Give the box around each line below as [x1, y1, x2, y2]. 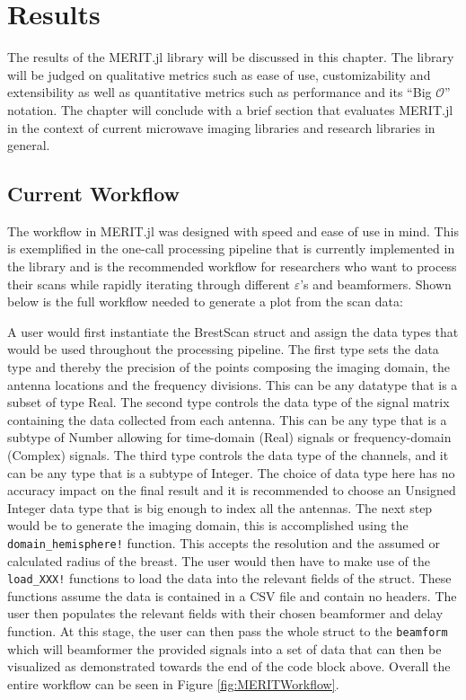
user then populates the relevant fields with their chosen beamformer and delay [7, 604, 444, 623]
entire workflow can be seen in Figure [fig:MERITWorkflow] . [7, 674, 339, 693]
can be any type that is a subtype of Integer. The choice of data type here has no [7, 463, 455, 482]
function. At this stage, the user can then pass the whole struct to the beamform [7, 622, 448, 641]
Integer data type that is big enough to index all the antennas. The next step [7, 498, 433, 517]
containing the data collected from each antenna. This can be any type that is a [7, 410, 447, 429]
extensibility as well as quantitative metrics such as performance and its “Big [7, 83, 432, 102]
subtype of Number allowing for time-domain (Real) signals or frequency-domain [7, 428, 452, 447]
